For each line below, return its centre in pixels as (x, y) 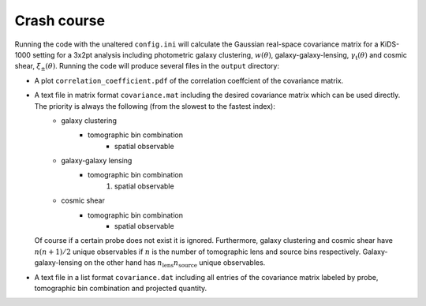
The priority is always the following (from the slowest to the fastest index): (155, 106)
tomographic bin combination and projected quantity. (121, 288)
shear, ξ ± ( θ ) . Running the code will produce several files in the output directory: (147, 67)
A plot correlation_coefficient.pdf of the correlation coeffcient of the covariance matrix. (189, 80)
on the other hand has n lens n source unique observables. (175, 263)
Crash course (60, 21)
